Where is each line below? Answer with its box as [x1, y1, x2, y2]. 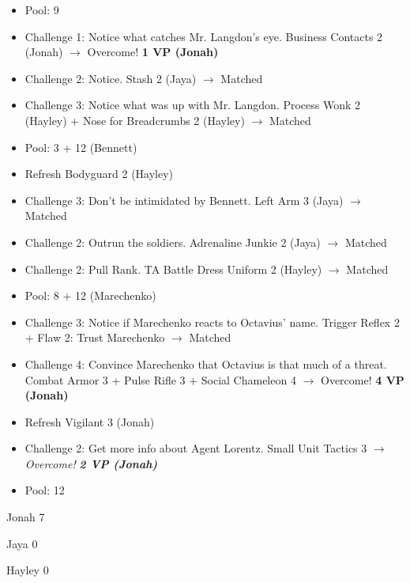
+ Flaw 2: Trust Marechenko [24, 329, 165, 346]
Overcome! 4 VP [320, 371, 404, 388]
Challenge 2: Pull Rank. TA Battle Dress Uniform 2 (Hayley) [24, 260, 322, 277]
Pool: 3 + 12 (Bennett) [24, 138, 137, 155]
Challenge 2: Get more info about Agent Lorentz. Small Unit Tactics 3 [24, 440, 367, 456]
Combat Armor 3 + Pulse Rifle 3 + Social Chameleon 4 [24, 371, 296, 388]
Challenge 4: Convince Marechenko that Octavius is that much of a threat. [24, 355, 387, 372]
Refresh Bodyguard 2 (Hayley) [24, 165, 174, 182]
